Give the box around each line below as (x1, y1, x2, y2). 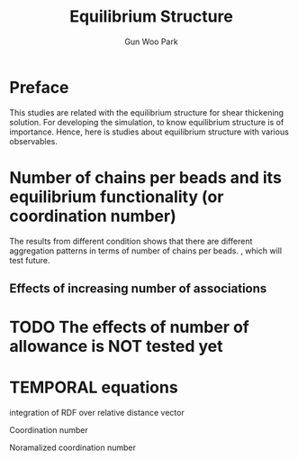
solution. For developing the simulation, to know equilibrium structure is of (9, 116, 284, 127)
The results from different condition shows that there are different (9, 235, 253, 246)
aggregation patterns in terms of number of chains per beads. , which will (9, 245, 282, 256)
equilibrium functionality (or (9, 187, 224, 207)
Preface (9, 77, 69, 97)
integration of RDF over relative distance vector (9, 408, 185, 419)
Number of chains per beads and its (9, 167, 282, 188)
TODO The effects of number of (9, 317, 249, 337)
